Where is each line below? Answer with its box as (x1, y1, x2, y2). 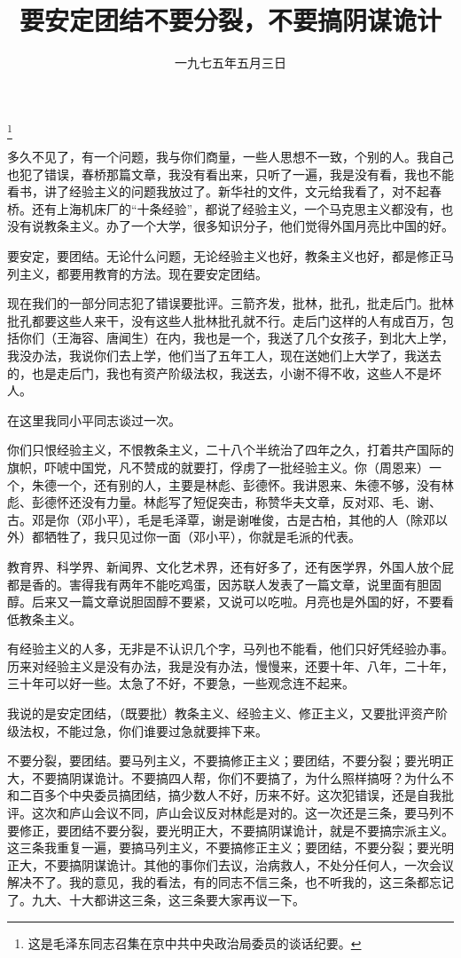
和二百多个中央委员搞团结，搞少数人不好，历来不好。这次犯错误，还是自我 (7, 786, 441, 804)
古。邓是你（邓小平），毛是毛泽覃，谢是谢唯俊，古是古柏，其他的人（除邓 (7, 510, 435, 528)
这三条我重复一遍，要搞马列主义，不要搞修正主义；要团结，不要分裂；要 (7, 838, 429, 857)
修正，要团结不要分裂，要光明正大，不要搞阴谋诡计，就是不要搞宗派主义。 (19, 820, 454, 839)
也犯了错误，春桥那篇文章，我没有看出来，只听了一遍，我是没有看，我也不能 (7, 164, 454, 183)
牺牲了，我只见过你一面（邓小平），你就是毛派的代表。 (43, 527, 361, 546)
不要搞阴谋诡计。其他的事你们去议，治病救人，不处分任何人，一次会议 (43, 855, 454, 874)
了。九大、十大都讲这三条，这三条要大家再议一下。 (7, 891, 305, 909)
